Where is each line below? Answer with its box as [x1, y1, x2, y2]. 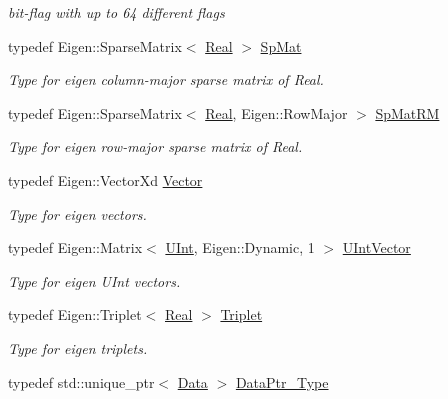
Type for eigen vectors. [8, 203, 147, 224]
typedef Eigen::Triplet [8, 304, 142, 325]
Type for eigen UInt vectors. [8, 270, 181, 291]
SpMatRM [375, 102, 440, 123]
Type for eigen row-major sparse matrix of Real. [8, 136, 303, 157]
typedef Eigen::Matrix [8, 237, 143, 258]
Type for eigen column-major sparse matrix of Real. [8, 69, 324, 90]
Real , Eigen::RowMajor [205, 102, 348, 123]
